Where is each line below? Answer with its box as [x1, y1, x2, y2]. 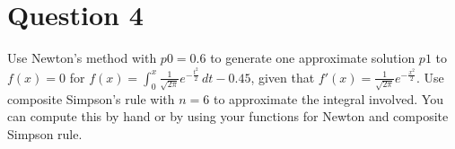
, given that [250, 67, 315, 86]
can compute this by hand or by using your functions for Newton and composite [7, 107, 449, 126]
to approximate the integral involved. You [213, 89, 443, 108]
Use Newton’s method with [7, 48, 157, 67]
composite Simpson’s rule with [7, 89, 175, 108]
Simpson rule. [7, 124, 83, 143]
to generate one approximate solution [210, 48, 416, 67]
